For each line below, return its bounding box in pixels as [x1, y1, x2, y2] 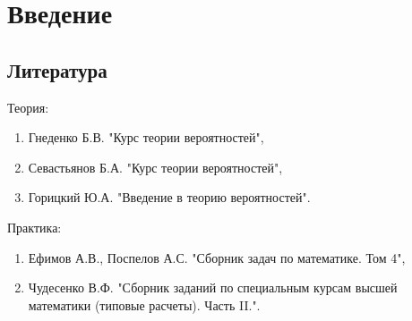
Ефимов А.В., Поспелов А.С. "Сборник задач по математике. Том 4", [28, 248, 406, 266]
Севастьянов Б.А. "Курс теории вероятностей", [28, 157, 283, 176]
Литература [7, 55, 107, 83]
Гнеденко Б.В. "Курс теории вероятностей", [28, 128, 264, 147]
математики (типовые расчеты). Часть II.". [28, 295, 261, 314]
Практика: [7, 217, 62, 236]
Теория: [7, 97, 49, 116]
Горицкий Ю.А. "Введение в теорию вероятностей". [28, 188, 311, 207]
